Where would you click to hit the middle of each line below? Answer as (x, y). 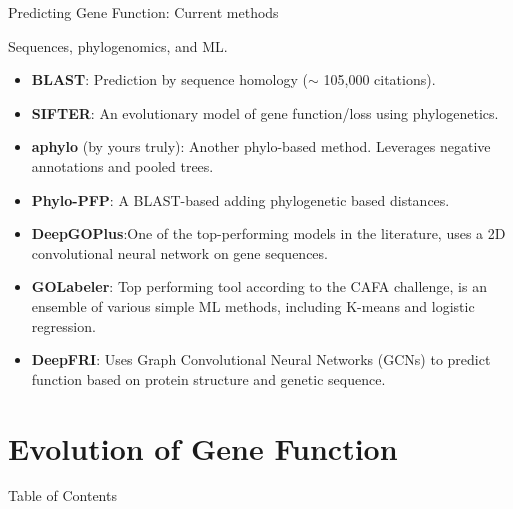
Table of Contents (62, 495)
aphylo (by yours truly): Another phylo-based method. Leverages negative (261, 146)
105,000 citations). (379, 79)
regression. (63, 325)
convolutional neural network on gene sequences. (179, 252)
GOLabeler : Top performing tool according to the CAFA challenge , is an (259, 286)
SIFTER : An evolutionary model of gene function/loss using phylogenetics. (265, 112)
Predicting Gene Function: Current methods (143, 12)
